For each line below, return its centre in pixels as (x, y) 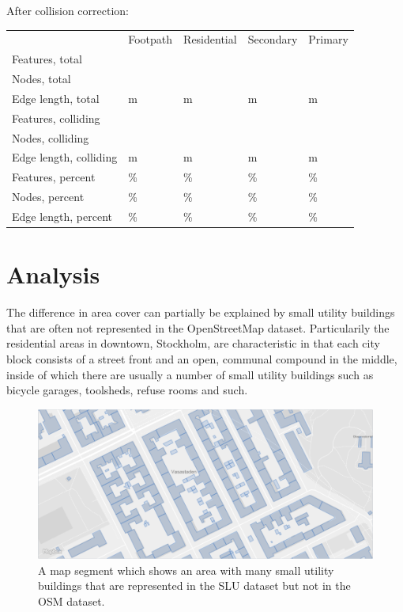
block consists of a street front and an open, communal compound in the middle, (202, 358)
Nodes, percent (48, 197)
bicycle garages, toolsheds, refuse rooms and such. (127, 390)
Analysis (53, 274)
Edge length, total (56, 98)
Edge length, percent (62, 216)
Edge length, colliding (65, 157)
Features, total (47, 59)
